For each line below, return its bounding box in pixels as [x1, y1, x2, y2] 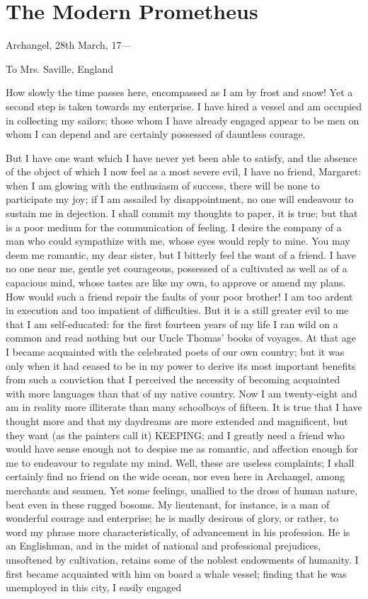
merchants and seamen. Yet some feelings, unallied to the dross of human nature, [6, 482, 358, 497]
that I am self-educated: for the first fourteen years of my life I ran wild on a [6, 316, 338, 331]
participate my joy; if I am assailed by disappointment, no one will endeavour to [6, 192, 354, 207]
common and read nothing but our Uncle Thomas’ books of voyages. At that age [6, 330, 356, 345]
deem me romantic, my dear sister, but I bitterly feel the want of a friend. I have [6, 247, 356, 262]
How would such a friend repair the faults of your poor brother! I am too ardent [6, 289, 353, 303]
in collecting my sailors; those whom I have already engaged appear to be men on [6, 112, 360, 127]
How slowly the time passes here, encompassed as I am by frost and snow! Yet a [6, 85, 353, 100]
